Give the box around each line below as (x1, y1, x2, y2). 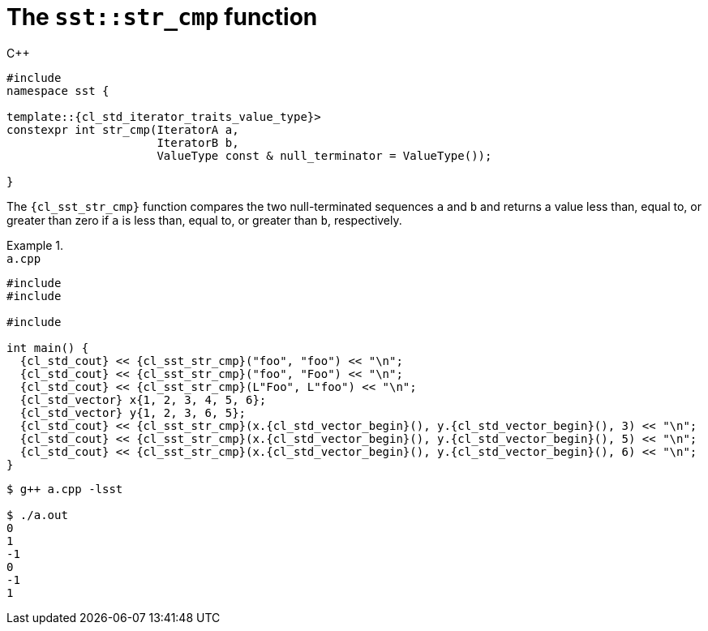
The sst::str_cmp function (6, 3, 318, 31)
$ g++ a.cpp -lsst (6, 482, 123, 496)
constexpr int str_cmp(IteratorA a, (6, 122, 239, 136)
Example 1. (6, 238, 63, 252)
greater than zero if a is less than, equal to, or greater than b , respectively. (6, 212, 402, 227)
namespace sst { (6, 84, 109, 97)
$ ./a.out (6, 508, 68, 522)
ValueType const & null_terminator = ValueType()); (157, 148, 492, 162)
